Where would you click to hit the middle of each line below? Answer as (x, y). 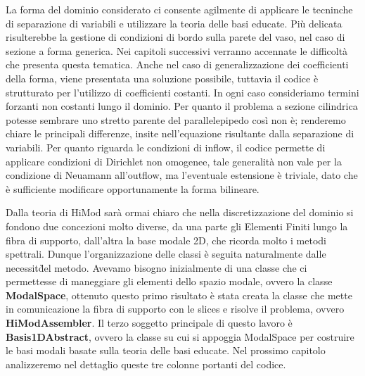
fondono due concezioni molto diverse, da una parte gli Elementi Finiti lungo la (177, 226)
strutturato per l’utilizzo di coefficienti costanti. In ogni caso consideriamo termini (182, 92)
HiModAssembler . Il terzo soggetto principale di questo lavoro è (149, 323)
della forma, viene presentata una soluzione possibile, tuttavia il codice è (162, 78)
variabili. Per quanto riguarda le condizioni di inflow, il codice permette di (166, 147)
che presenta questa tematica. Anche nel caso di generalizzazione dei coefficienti (177, 64)
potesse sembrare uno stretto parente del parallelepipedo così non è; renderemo (176, 119)
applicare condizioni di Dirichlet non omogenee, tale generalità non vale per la (174, 161)
